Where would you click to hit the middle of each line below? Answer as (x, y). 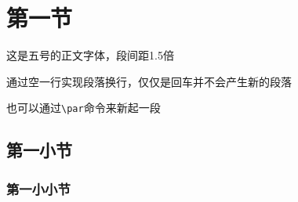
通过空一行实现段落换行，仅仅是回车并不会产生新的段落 (149, 81)
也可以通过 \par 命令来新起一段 (84, 108)
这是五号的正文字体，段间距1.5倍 (90, 55)
